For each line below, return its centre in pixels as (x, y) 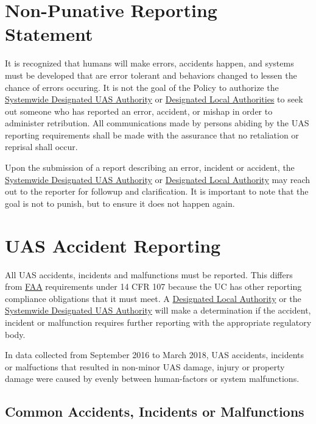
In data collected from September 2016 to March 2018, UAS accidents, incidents (155, 355)
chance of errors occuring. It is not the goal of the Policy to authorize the (142, 87)
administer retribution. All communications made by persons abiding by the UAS (157, 123)
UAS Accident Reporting (113, 245)
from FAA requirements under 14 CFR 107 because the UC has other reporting (153, 286)
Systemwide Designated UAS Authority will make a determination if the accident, (158, 310)
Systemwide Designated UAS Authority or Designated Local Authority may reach (158, 179)
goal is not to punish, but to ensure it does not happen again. (120, 203)
